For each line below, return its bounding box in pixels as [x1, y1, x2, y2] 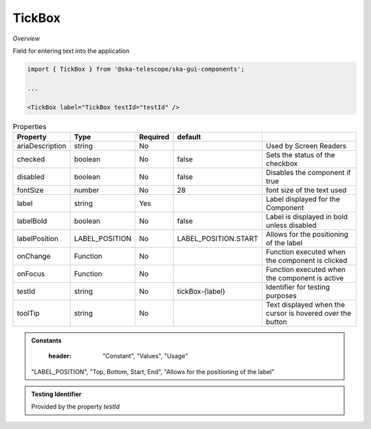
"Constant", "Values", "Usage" [102, 352, 188, 360]
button [265, 316, 288, 326]
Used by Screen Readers [265, 141, 347, 150]
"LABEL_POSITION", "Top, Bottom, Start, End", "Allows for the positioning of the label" [31, 367, 275, 375]
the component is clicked [265, 255, 348, 265]
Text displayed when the [265, 299, 346, 309]
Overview [12, 34, 41, 43]
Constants [31, 336, 62, 345]
